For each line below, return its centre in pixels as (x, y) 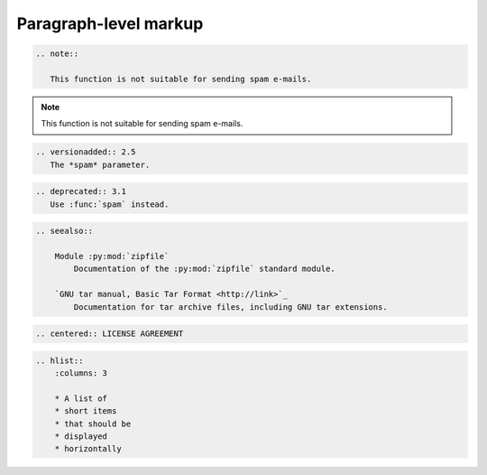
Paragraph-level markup (110, 23)
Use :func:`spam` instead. (110, 204)
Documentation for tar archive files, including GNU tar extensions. (230, 307)
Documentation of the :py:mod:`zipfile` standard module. (204, 269)
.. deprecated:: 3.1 (81, 191)
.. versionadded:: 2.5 (86, 152)
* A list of (81, 398)
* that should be (93, 424)
